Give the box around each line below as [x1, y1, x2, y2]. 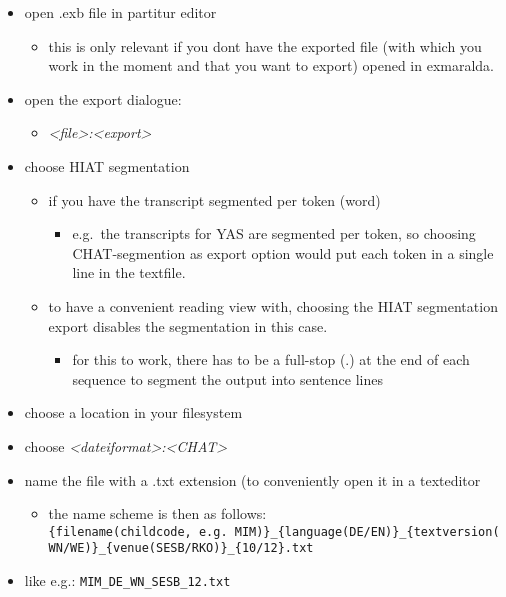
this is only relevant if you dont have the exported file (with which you [48, 35, 482, 56]
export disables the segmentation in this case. [48, 315, 328, 336]
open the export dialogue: [24, 88, 182, 109]
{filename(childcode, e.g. [48, 524, 228, 539]
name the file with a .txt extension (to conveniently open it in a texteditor [24, 469, 481, 490]
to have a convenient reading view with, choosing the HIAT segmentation [48, 295, 498, 316]
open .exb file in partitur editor [24, 2, 217, 22]
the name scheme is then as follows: [48, 503, 267, 524]
